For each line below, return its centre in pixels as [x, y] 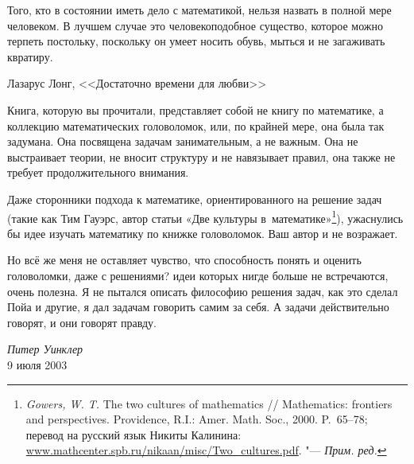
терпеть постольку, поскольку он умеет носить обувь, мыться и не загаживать [196, 41]
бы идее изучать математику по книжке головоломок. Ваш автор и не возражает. [203, 233]
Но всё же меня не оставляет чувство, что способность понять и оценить [184, 260]
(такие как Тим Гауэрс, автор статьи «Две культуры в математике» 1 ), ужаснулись [205, 216]
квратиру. [30, 56]
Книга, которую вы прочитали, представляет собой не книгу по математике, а [195, 109]
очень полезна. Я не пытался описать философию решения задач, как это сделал [203, 291]
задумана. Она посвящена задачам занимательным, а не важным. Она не [183, 141]
